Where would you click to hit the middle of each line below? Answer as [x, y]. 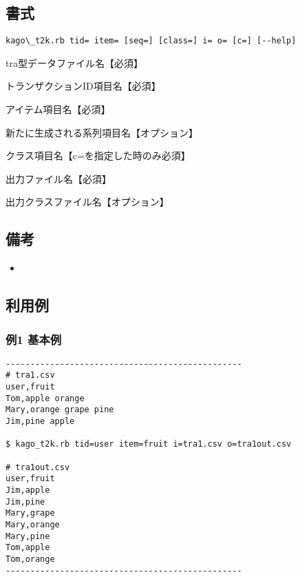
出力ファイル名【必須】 [58, 178]
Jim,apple [28, 490]
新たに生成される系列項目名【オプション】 [102, 132]
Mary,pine [28, 536]
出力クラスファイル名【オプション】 [87, 202]
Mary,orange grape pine [60, 410]
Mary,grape [30, 513]
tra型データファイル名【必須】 [74, 62]
